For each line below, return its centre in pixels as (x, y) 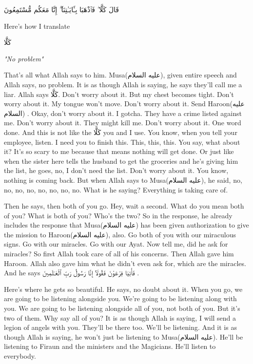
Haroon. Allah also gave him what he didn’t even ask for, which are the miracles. (125, 263)
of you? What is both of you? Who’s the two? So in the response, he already (118, 215)
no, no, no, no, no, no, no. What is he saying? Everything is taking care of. (116, 189)
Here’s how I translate (37, 26)
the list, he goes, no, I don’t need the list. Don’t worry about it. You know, (116, 170)
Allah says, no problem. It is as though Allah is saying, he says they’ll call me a (123, 84)
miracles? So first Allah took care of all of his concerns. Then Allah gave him (119, 254)
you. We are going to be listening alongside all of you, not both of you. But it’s (122, 308)
